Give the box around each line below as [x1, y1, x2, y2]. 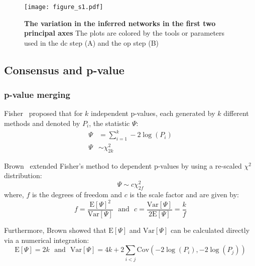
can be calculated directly [170, 225, 250, 235]
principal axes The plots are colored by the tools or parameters [24, 28, 225, 38]
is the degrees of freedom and [32, 189, 122, 199]
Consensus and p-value [4, 62, 124, 77]
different [223, 108, 249, 118]
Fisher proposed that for [4, 108, 83, 118]
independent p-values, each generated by [91, 108, 215, 118]
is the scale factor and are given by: [130, 189, 239, 199]
